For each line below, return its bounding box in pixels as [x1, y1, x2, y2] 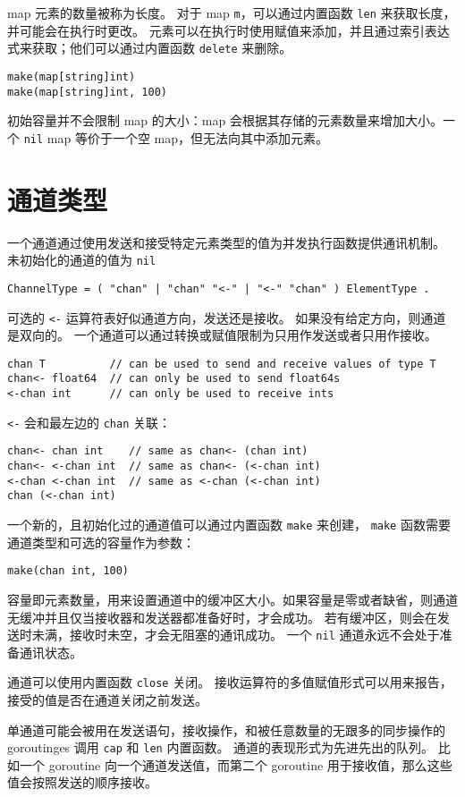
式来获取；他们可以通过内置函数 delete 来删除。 [7, 38, 292, 57]
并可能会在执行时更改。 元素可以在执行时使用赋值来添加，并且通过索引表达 [7, 21, 450, 39]
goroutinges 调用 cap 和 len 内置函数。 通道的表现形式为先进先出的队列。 [7, 738, 435, 757]
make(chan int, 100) [7, 564, 130, 578]
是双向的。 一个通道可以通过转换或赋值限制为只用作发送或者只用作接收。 [7, 326, 437, 344]
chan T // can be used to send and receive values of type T [7, 357, 436, 370]
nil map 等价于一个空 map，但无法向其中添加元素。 [23, 128, 329, 147]
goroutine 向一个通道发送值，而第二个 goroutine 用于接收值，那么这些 [48, 755, 452, 774]
